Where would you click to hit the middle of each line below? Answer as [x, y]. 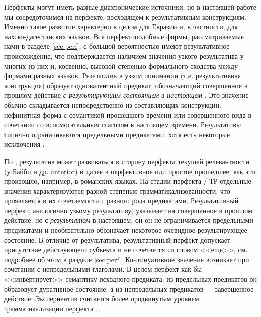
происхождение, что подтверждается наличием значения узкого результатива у [124, 55]
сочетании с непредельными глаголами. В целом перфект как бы [103, 269]
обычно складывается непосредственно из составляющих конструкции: [113, 105]
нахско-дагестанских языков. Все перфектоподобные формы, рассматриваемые [124, 36]
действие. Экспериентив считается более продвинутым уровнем [102, 299]
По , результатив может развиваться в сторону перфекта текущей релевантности [127, 161]
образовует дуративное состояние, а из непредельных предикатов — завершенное [129, 289]
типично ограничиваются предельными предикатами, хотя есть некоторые [117, 134]
